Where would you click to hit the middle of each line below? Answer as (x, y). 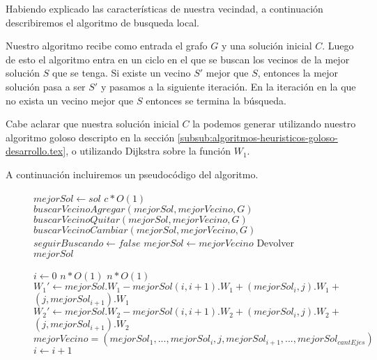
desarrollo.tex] (36, 151)
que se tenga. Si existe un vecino (122, 73)
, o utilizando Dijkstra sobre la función (148, 151)
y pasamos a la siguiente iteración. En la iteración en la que (228, 86)
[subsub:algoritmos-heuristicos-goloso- (257, 137)
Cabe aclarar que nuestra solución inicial (92, 124)
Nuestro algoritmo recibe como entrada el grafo (107, 46)
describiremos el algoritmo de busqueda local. (103, 22)
